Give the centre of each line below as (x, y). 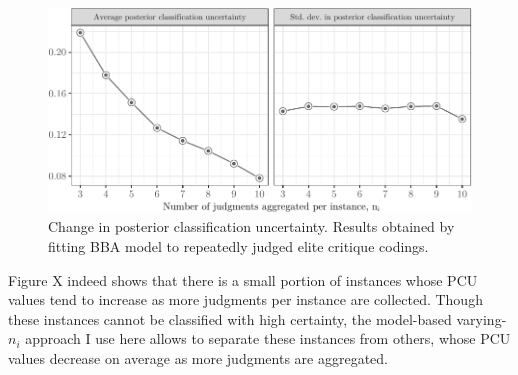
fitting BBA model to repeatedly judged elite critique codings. (238, 245)
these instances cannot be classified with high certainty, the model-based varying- (257, 318)
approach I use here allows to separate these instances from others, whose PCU (268, 338)
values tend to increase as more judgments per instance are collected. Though (245, 299)
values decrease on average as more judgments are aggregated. (198, 357)
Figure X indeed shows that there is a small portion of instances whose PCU (243, 279)
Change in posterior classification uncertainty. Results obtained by (251, 226)
